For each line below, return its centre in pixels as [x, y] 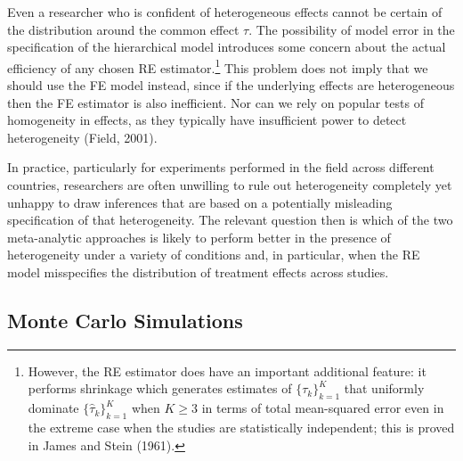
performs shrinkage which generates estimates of [160, 388]
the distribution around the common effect [123, 29]
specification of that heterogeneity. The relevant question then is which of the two [230, 220]
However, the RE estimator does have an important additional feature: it [227, 370]
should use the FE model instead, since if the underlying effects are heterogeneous [231, 85]
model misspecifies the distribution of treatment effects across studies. [198, 272]
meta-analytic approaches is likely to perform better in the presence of [199, 237]
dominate [53, 408]
